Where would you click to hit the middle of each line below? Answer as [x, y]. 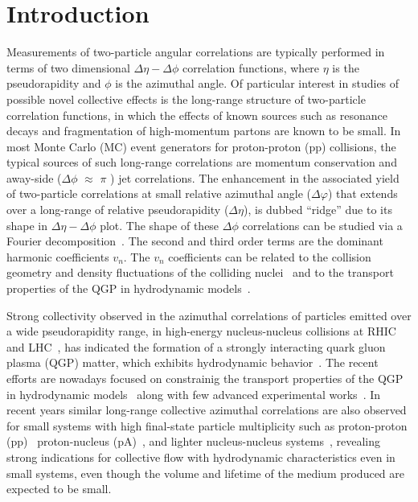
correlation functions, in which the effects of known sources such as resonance [197, 115]
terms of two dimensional [68, 67]
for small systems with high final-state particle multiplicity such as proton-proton [207, 425]
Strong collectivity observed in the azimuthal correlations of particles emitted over [209, 315]
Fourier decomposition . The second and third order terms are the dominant [195, 241]
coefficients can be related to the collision [270, 256]
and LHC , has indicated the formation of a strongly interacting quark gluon [196, 346]
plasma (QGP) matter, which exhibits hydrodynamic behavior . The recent [193, 362]
